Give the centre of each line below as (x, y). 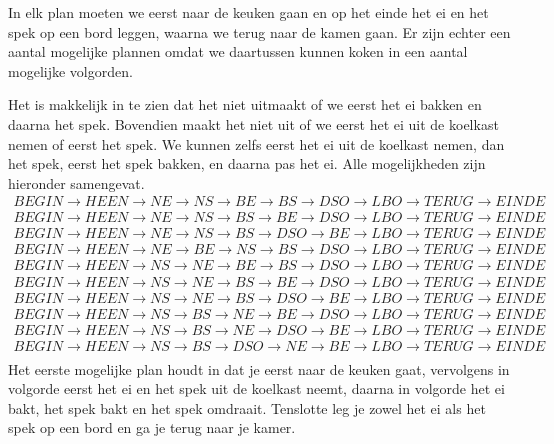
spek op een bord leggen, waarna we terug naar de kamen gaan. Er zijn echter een (259, 31)
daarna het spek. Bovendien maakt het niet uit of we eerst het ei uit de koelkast (253, 123)
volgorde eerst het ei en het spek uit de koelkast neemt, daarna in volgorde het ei (256, 388)
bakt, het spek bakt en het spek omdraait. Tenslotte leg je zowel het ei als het (247, 407)
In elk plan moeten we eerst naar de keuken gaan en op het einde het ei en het (248, 12)
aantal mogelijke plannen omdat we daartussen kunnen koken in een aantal (238, 51)
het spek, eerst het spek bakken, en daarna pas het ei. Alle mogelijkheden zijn (247, 163)
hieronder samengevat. (76, 182)
